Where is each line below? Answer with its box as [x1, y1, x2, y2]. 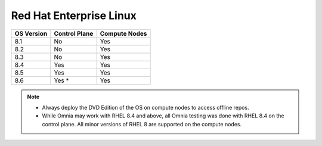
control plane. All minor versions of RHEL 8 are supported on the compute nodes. [42, 120, 241, 128]
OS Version [14, 29, 48, 38]
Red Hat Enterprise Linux [11, 9, 137, 22]
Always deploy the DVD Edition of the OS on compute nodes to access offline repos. [42, 104, 250, 111]
